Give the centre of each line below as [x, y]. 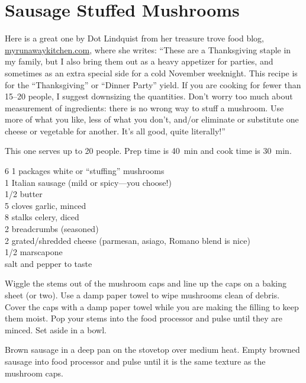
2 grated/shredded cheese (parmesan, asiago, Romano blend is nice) [128, 240]
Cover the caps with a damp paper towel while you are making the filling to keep [152, 306]
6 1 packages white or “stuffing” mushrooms [85, 171]
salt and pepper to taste [49, 263]
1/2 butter [24, 194]
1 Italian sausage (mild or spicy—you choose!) [88, 182]
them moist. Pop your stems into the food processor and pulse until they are [144, 318]
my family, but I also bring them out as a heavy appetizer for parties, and [139, 61]
